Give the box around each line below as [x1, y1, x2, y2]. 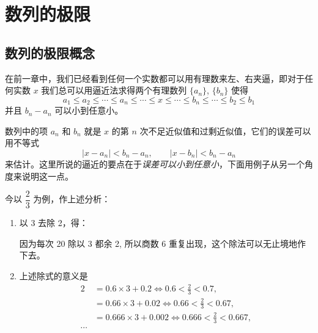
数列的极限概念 [5, 43, 95, 62]
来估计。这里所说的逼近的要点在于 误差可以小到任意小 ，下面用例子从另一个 [5, 158, 305, 170]
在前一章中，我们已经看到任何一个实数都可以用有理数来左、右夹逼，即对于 [5, 71, 305, 84]
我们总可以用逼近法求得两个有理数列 [41, 84, 187, 97]
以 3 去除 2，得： [19, 216, 88, 229]
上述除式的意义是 [19, 269, 88, 282]
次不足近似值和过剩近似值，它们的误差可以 [139, 124, 311, 137]
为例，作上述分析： [33, 192, 111, 205]
